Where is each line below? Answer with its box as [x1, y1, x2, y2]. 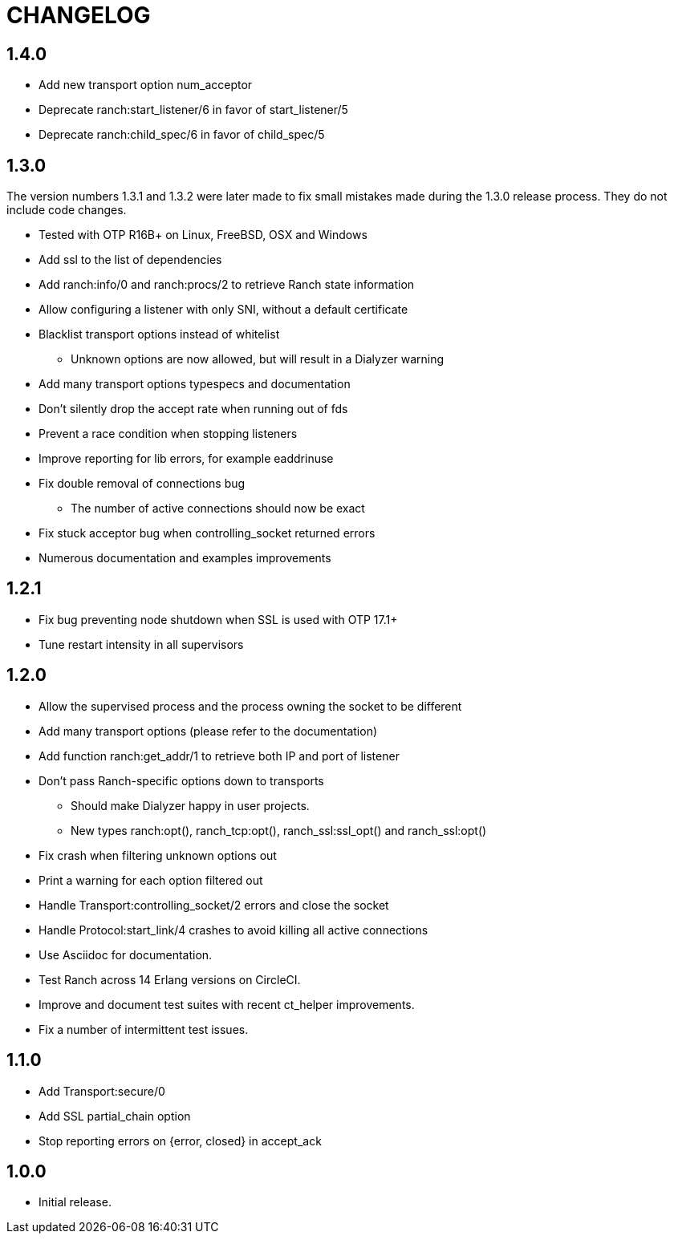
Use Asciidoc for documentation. [39, 947, 213, 962]
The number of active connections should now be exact [71, 501, 365, 516]
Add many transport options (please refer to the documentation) [39, 723, 378, 738]
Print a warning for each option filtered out [39, 873, 263, 887]
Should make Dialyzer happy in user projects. [71, 798, 310, 812]
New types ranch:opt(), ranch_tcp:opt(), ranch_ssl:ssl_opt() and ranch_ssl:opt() [71, 823, 487, 837]
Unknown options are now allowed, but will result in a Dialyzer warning [71, 352, 445, 367]
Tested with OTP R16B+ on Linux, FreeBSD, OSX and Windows [39, 228, 367, 242]
